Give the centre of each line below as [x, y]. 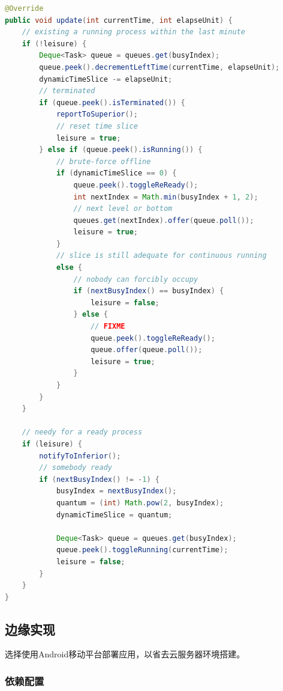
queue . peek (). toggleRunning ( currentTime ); [142, 550]
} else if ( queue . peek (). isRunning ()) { [121, 150]
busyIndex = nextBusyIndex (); [116, 491]
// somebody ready [76, 468]
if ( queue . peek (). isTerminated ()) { [112, 102]
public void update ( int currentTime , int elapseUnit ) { [119, 20]
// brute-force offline [103, 161]
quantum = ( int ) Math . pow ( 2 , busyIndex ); [140, 503]
